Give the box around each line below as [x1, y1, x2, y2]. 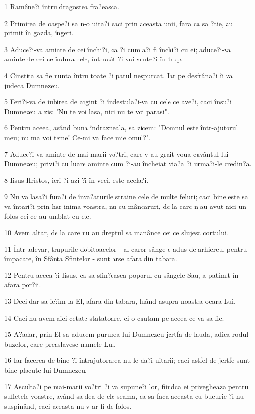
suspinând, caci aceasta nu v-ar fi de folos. [4, 400, 132, 411]
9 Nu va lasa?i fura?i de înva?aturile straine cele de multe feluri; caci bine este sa [4, 191, 248, 202]
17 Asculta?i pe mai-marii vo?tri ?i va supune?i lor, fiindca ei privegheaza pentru [4, 381, 249, 391]
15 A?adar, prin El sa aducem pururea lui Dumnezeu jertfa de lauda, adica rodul [4, 329, 249, 339]
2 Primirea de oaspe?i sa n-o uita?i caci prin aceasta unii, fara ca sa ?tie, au [4, 18, 233, 28]
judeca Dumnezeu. [4, 80, 60, 90]
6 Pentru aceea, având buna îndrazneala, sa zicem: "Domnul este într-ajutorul [4, 122, 238, 133]
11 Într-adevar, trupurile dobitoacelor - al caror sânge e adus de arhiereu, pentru [4, 243, 247, 254]
